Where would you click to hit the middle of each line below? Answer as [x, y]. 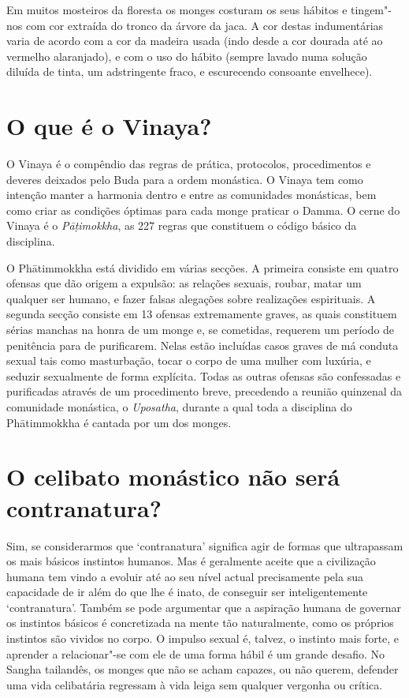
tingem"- [371, 9]
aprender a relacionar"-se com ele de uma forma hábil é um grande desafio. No [196, 653]
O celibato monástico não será [173, 477]
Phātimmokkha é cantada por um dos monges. [119, 422]
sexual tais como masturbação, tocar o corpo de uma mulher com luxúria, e [189, 360]
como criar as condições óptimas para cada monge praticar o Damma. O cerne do [203, 210]
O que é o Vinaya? [109, 126]
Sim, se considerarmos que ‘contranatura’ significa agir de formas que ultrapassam [205, 545]
